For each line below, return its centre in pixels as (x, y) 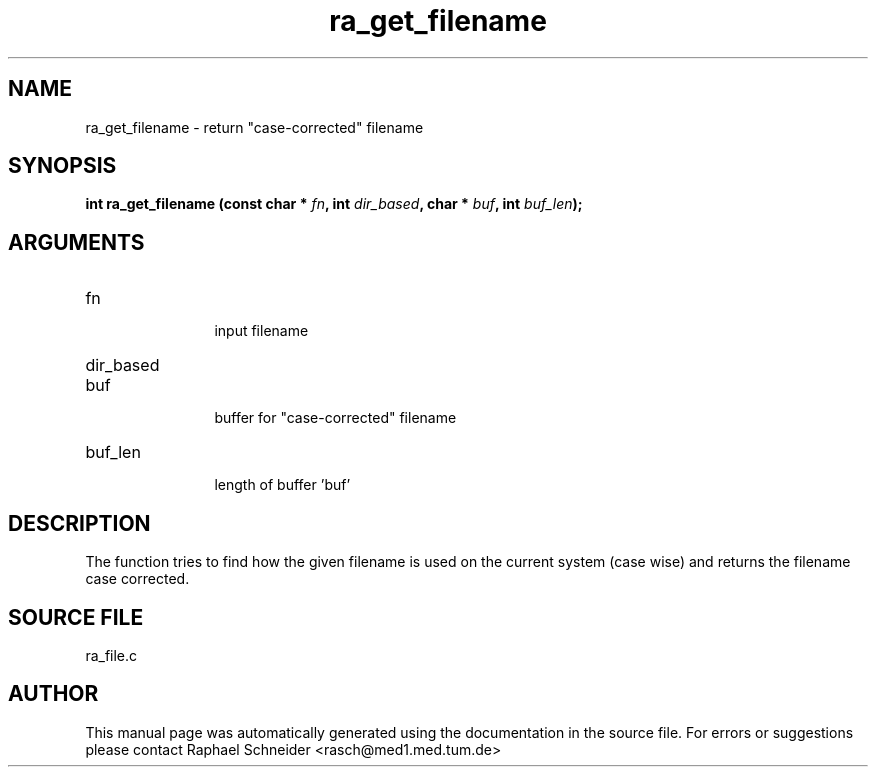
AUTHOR (53, 694)
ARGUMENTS (76, 242)
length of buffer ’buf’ (282, 485)
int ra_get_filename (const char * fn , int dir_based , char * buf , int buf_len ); (334, 204)
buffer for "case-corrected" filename (335, 418)
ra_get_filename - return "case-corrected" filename (254, 127)
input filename (261, 331)
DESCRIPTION (79, 523)
